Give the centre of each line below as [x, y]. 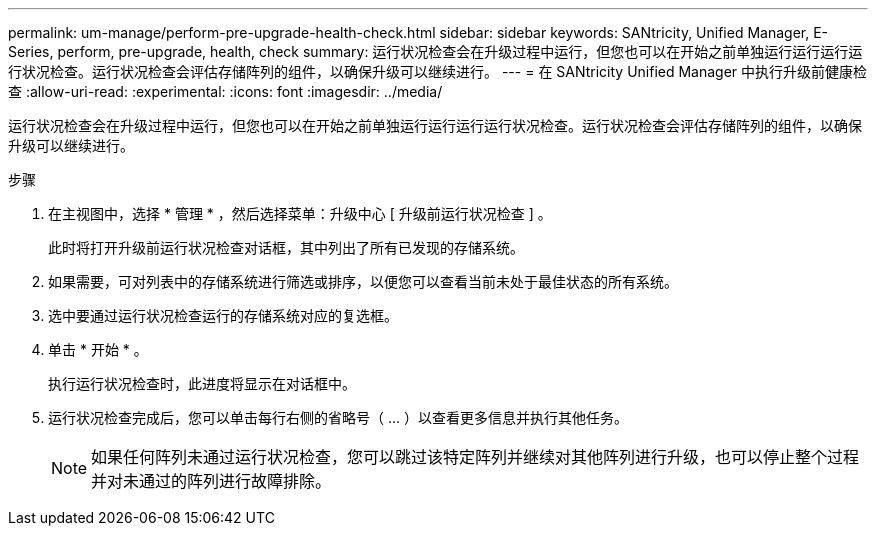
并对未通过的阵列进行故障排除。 [211, 481]
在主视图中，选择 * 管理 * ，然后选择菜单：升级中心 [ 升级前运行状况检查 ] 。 [300, 213]
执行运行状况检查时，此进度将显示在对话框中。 [202, 383]
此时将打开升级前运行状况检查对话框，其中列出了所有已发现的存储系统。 [286, 247]
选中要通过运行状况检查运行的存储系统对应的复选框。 [223, 315]
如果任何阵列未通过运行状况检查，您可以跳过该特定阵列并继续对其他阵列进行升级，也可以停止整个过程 [475, 457]
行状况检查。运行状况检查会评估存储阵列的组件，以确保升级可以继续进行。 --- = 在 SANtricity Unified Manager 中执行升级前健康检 [438, 71]
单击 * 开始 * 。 [98, 349]
